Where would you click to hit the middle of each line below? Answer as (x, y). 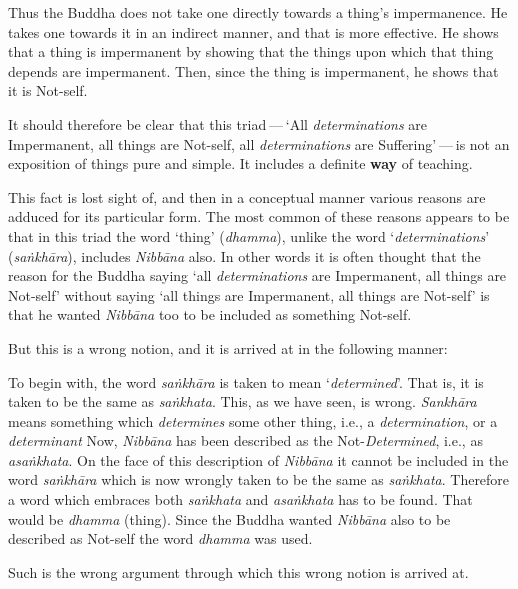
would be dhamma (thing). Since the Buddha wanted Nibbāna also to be (229, 518)
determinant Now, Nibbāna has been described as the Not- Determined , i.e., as (245, 440)
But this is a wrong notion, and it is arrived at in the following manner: (228, 347)
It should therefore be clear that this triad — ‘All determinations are (218, 123)
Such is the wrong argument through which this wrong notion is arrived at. (238, 571)
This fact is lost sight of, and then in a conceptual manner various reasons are (247, 196)
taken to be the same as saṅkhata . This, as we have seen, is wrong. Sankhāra (242, 401)
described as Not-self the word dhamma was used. (160, 538)
